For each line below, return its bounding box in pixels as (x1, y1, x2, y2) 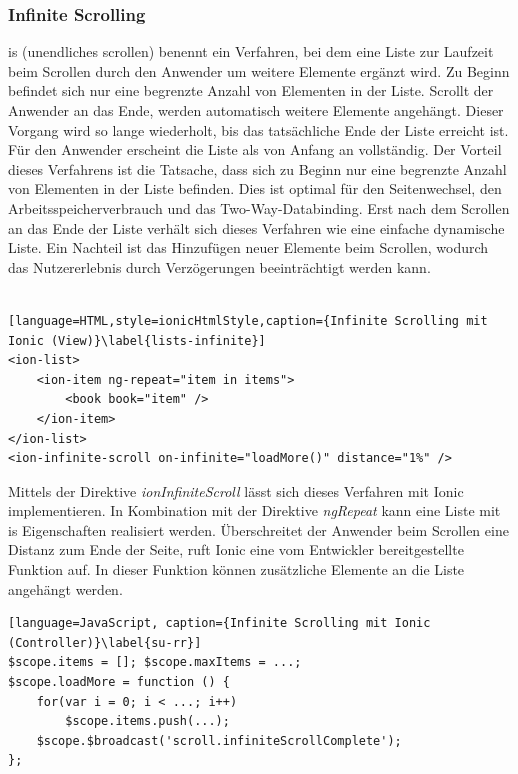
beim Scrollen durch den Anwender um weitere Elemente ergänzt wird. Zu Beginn (8, 60, 510, 81)
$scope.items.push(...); (65, 714, 230, 729)
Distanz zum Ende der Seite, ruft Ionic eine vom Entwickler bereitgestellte (8, 539, 464, 560)
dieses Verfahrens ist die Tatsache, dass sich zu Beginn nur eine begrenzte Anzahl (8, 158, 507, 179)
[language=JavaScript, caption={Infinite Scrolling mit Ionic (8, 616, 431, 631)
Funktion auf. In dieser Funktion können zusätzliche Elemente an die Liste (8, 559, 465, 580)
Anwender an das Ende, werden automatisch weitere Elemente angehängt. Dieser (8, 100, 504, 120)
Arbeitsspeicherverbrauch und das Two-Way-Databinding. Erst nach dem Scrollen (8, 197, 510, 218)
